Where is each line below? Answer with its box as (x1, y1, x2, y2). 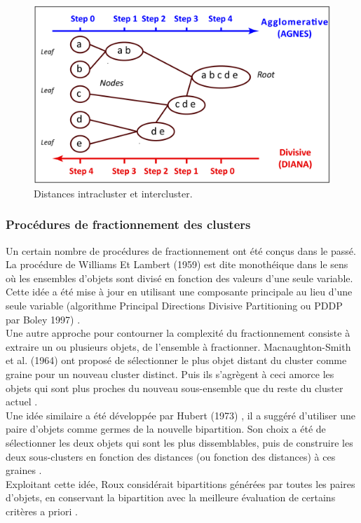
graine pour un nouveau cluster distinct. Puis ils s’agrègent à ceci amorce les (6, 366, 334, 381)
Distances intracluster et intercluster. (34, 186, 193, 200)
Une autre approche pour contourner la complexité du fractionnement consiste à (6, 326, 350, 340)
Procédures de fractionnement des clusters (6, 216, 251, 233)
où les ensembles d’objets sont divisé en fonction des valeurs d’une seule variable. (6, 270, 353, 285)
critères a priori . (6, 503, 78, 518)
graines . (6, 463, 42, 477)
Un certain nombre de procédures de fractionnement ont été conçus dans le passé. (6, 243, 356, 258)
